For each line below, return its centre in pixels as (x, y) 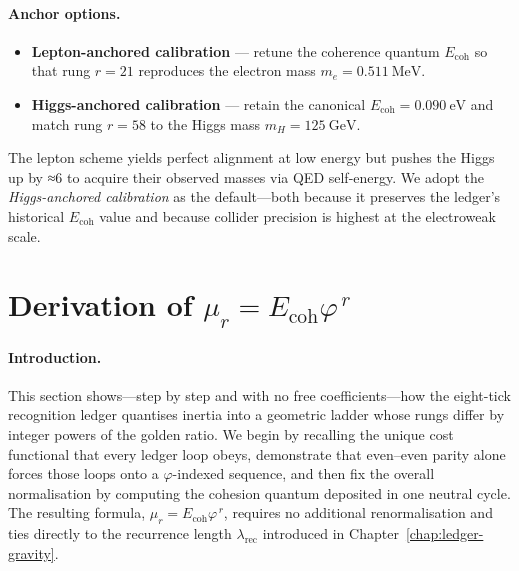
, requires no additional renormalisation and (358, 512)
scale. (24, 235)
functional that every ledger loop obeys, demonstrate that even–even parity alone (257, 453)
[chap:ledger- (444, 533)
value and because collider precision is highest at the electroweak (297, 215)
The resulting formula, (77, 512)
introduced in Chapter (330, 533)
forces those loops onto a (83, 473)
